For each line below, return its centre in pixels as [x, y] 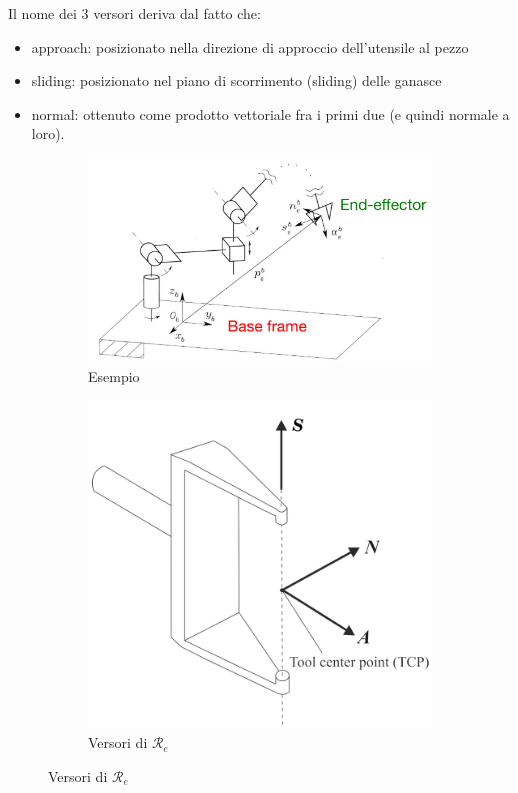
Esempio [114, 375]
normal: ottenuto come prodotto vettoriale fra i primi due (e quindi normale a [270, 113]
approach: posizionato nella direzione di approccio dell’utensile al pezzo [250, 46]
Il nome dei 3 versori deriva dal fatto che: [134, 13]
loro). [48, 133]
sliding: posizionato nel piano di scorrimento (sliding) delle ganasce [236, 80]
